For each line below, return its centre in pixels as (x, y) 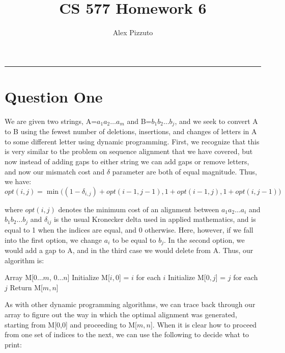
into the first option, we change (53, 239)
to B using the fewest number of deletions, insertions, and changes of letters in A (131, 131)
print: (13, 344)
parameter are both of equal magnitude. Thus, (184, 171)
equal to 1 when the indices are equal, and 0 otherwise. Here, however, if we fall (129, 229)
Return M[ (26, 287)
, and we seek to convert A (216, 121)
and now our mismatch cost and (55, 171)
